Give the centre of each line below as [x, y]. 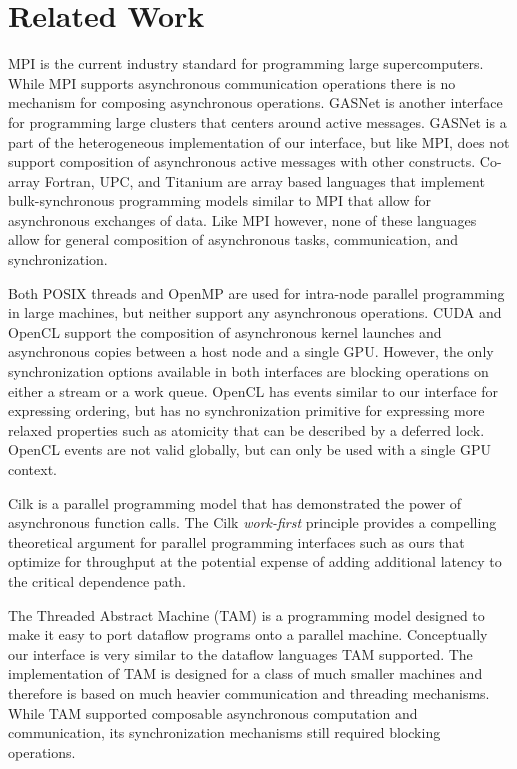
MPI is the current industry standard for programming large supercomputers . [246, 63]
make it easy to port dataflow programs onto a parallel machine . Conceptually [248, 634]
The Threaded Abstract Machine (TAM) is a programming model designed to [246, 614]
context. [32, 469]
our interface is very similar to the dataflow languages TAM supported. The [240, 653]
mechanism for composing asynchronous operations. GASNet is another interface [255, 102]
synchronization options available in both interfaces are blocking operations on [248, 371]
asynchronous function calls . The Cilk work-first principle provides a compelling [252, 522]
